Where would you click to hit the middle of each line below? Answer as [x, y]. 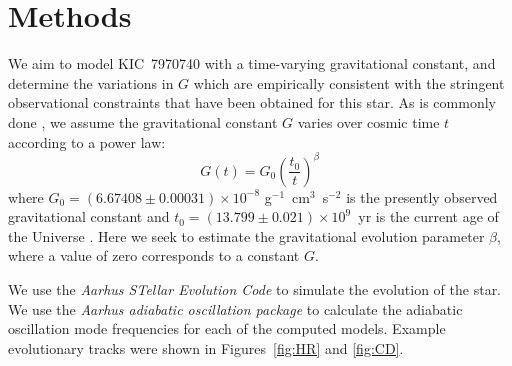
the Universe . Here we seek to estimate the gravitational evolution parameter [246, 235]
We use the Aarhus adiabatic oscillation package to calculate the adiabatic [235, 308]
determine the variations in [91, 82]
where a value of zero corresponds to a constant [154, 255]
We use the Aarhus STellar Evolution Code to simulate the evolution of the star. [255, 288]
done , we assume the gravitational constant [143, 121]
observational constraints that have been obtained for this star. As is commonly [252, 102]
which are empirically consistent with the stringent [349, 82]
